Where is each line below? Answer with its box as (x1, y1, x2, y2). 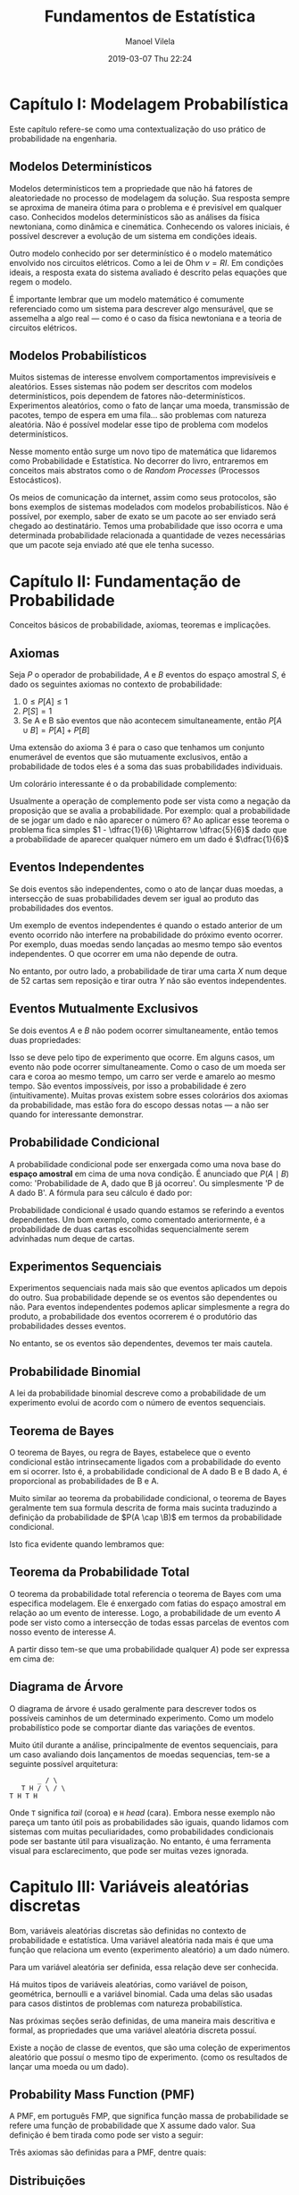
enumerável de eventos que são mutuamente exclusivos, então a (9, 752, 248, 763)
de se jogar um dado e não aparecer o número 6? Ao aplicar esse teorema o (9, 815, 290, 825)
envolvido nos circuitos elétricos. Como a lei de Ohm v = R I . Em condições (9, 257, 284, 268)
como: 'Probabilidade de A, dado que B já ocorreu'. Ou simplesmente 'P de (9, 1177, 285, 1188)
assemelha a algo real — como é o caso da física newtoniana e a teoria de (9, 312, 283, 323)
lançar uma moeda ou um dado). (9, 2061, 129, 2071)
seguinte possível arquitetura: (9, 1758, 119, 1769)
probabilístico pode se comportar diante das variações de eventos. (9, 1721, 256, 1733)
